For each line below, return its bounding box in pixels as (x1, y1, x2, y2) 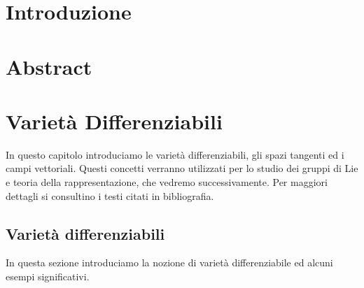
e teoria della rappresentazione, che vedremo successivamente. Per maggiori (6, 175, 328, 189)
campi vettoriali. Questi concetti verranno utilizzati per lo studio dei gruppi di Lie (6, 161, 358, 175)
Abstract (6, 52, 92, 80)
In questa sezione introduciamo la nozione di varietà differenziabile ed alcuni (6, 255, 333, 270)
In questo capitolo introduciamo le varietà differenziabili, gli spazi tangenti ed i (6, 147, 344, 161)
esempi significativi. (6, 269, 90, 284)
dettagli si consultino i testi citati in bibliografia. (6, 188, 214, 203)
